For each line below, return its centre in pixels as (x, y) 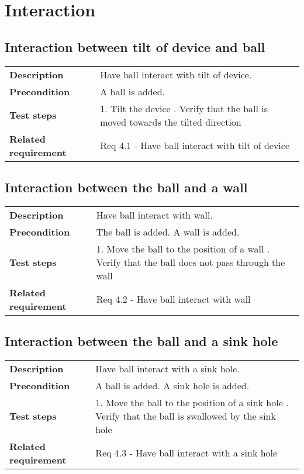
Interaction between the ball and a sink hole (141, 341)
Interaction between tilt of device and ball (135, 46)
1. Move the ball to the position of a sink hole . (192, 402)
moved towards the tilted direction (171, 122)
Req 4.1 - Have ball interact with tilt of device (195, 146)
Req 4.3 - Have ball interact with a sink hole (186, 453)
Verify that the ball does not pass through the (191, 262)
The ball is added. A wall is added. (168, 231)
